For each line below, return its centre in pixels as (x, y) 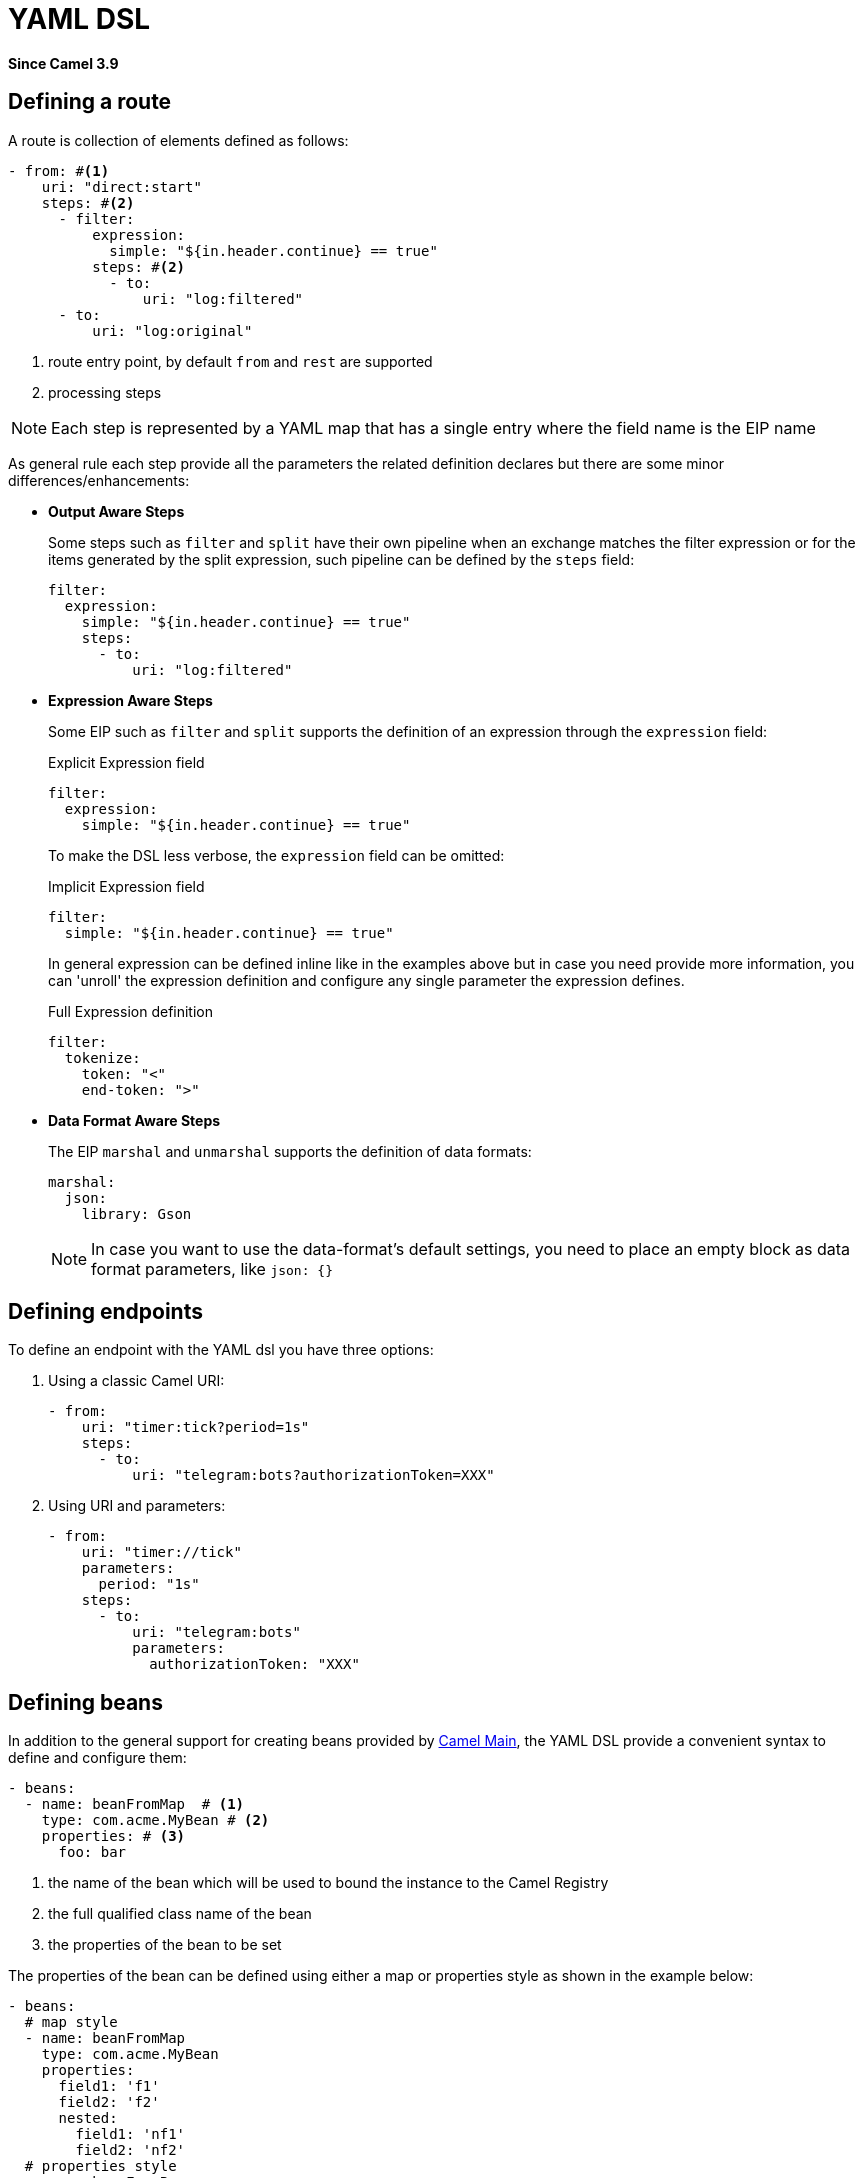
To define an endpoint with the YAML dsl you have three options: (221, 1350)
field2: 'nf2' (130, 2150)
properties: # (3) (113, 1836)
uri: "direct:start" (121, 186)
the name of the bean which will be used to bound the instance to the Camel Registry (328, 1883)
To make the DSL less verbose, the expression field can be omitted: (276, 855)
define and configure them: (97, 1758)
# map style (71, 2022)
